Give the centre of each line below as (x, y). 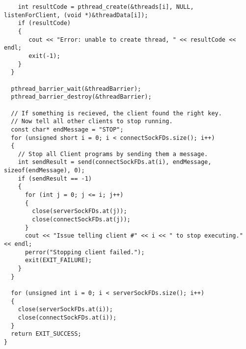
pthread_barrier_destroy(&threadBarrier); (81, 97)
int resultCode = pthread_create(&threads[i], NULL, (106, 7)
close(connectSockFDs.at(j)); (81, 220)
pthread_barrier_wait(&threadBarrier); (76, 89)
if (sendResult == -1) (55, 178)
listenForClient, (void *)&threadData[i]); (76, 15)
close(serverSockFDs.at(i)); (65, 309)
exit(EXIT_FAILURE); (58, 260)
